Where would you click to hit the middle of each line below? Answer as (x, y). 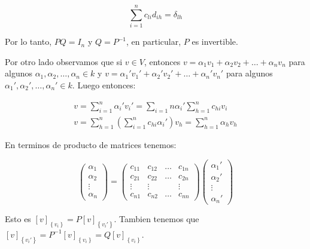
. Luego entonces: (104, 84)
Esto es (18, 219)
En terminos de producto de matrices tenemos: (91, 144)
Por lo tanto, (28, 41)
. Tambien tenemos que (156, 219)
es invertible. (215, 41)
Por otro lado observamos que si (64, 61)
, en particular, (154, 41)
